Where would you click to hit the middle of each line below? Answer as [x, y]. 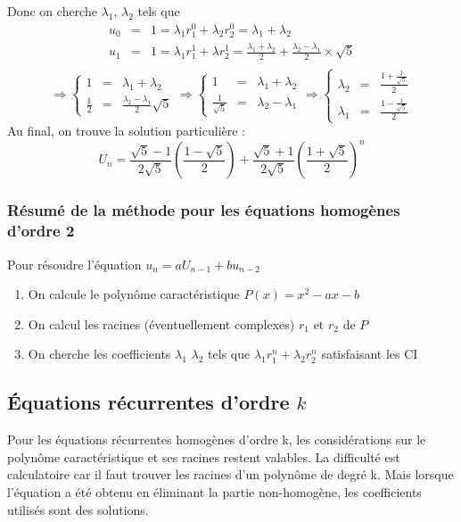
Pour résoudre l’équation [74, 264]
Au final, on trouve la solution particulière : [127, 131]
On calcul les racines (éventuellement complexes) [161, 323]
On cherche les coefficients [99, 354]
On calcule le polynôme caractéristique [134, 294]
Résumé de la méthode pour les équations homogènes [204, 210]
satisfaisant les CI [370, 354]
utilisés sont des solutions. [78, 509]
